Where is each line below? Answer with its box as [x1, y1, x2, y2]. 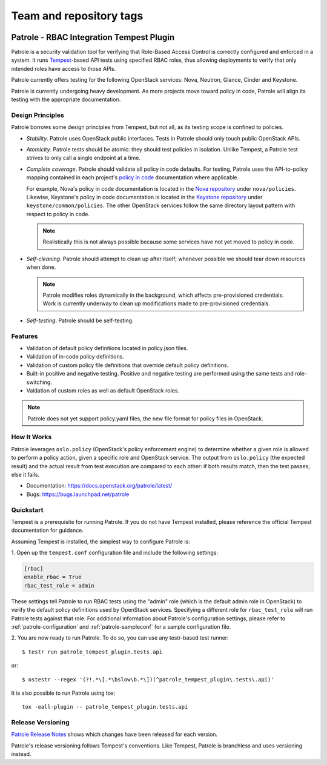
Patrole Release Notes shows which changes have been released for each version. [11, 730, 218, 738]
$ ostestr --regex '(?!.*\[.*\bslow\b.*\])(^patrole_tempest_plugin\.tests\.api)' [22, 676, 274, 683]
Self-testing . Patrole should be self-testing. [26, 317, 134, 324]
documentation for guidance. [11, 527, 84, 534]
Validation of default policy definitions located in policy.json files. [26, 344, 188, 351]
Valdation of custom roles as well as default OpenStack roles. [26, 386, 180, 394]
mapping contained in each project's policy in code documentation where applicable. [26, 174, 239, 181]
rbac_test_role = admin [24, 582, 95, 589]
